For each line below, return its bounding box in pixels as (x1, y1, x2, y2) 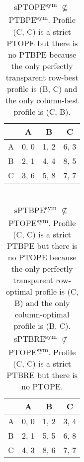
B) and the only (14, 297, 70, 309)
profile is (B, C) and (7, 82, 78, 94)
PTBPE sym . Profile (8, 12, 76, 26)
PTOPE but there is (6, 37, 78, 49)
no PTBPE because (8, 48, 77, 60)
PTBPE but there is (6, 240, 78, 252)
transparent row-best (5, 71, 79, 83)
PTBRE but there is (6, 369, 78, 381)
